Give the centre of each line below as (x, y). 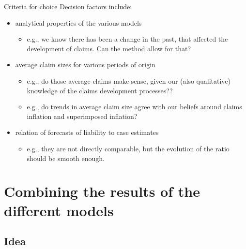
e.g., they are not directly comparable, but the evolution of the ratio (128, 148)
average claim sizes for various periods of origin (85, 65)
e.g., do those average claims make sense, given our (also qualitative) (129, 81)
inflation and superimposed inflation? (82, 116)
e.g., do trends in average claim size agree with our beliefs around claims (134, 107)
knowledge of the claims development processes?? (100, 90)
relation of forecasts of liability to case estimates (87, 132)
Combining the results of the (102, 191)
